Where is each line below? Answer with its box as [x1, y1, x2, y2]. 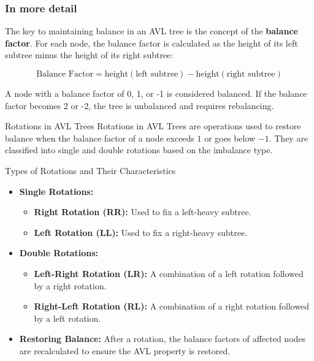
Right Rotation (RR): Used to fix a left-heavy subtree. [34, 205, 251, 218]
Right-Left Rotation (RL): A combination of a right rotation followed [34, 300, 310, 313]
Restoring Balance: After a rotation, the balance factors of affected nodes [19, 332, 306, 345]
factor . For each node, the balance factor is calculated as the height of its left [5, 36, 298, 49]
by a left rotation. [34, 311, 101, 324]
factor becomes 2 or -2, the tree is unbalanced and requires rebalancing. [5, 99, 274, 112]
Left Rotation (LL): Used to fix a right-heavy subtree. [34, 226, 248, 238]
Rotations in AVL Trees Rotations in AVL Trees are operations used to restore [5, 120, 301, 132]
